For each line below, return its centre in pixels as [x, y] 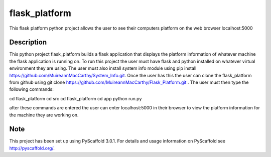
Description [28, 42]
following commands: [31, 89]
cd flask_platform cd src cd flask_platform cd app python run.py [76, 98]
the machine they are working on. [44, 115]
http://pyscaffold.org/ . [32, 148]
